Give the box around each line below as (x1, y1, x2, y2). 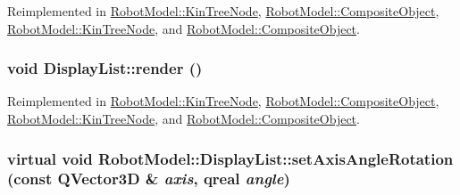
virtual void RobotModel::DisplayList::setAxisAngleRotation (7, 147, 454, 169)
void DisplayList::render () (7, 57, 203, 79)
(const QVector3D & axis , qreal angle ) (7, 167, 290, 190)
